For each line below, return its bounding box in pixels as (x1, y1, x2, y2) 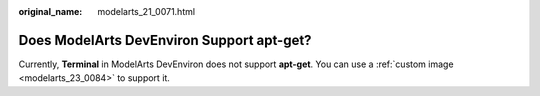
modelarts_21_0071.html (97, 6, 195, 17)
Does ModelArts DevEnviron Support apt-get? (18, 31, 312, 49)
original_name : (18, 6, 83, 17)
